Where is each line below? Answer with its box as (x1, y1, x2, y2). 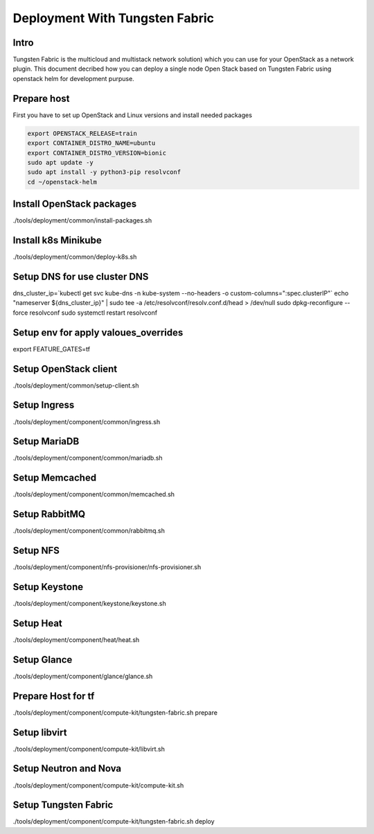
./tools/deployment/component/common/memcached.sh (12, 490, 175, 498)
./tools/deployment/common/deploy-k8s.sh (12, 253, 137, 261)
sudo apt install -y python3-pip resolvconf (27, 168, 181, 176)
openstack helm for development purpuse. (12, 74, 134, 82)
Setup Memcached (12, 472, 97, 484)
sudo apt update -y (27, 158, 93, 166)
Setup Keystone (12, 581, 83, 593)
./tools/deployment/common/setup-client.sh (12, 381, 139, 390)
